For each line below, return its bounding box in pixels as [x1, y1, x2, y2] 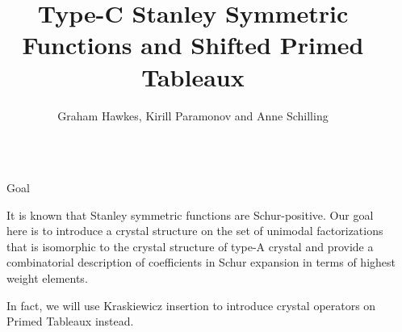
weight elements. [6, 270, 88, 287]
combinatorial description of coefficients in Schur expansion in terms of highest [6, 254, 396, 271]
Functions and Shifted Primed [22, 28, 364, 61]
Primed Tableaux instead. [6, 313, 134, 330]
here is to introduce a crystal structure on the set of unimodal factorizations [6, 222, 383, 239]
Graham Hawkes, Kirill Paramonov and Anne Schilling [57, 107, 329, 124]
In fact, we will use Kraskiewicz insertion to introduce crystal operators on [6, 296, 376, 313]
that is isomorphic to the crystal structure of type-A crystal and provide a [6, 237, 374, 254]
